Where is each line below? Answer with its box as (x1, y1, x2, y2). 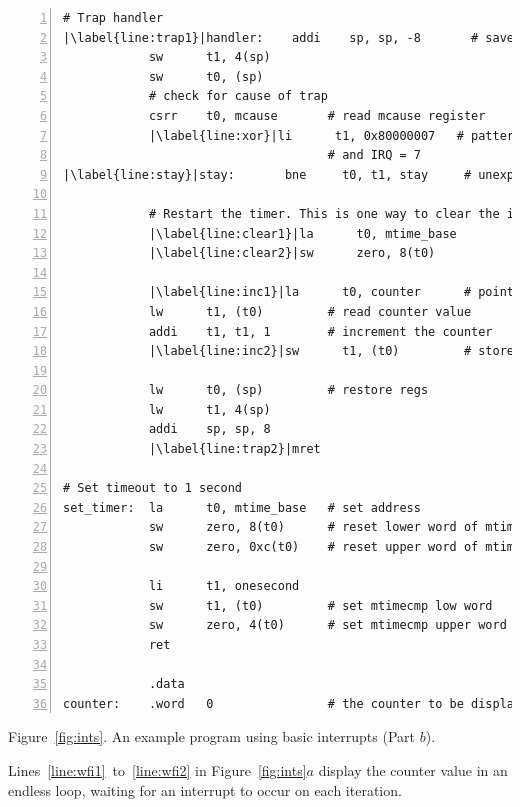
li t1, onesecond (148, 579, 300, 594)
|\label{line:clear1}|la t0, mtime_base (148, 226, 457, 241)
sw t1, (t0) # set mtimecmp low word (148, 598, 493, 613)
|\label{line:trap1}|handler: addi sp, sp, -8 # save (63, 30, 515, 45)
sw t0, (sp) (148, 69, 264, 84)
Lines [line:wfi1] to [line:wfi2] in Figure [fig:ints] (8, 759, 307, 780)
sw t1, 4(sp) (148, 50, 271, 65)
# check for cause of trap (148, 89, 328, 104)
